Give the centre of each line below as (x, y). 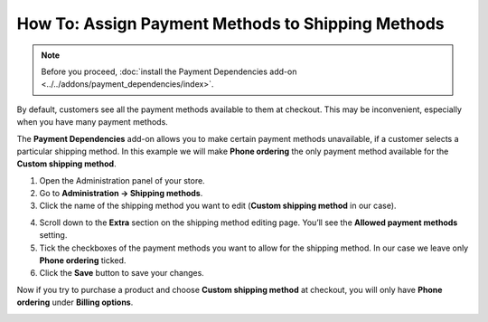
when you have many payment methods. (93, 122)
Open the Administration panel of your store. (122, 180)
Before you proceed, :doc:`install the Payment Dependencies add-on (169, 71)
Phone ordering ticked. (83, 260)
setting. (53, 235)
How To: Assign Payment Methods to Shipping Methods (230, 24)
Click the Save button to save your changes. (122, 273)
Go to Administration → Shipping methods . (121, 194)
